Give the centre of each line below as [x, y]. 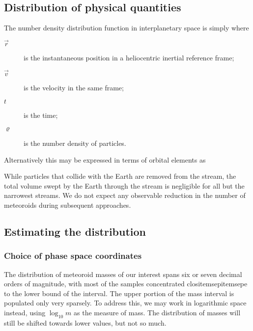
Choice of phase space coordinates [73, 256]
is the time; [41, 115]
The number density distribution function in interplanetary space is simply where [126, 28]
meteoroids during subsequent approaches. [68, 205]
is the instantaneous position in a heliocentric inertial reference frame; [129, 58]
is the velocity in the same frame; [74, 87]
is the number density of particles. [75, 143]
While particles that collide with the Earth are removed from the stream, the [120, 176]
